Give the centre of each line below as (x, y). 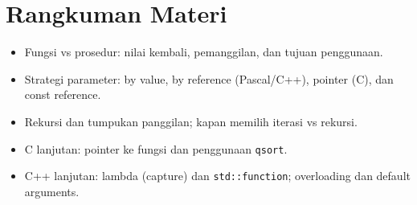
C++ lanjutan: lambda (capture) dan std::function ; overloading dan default (217, 176)
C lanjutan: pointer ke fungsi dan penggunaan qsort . (156, 148)
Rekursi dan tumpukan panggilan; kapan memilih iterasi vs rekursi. (191, 121)
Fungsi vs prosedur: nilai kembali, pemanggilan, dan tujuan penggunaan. (204, 52)
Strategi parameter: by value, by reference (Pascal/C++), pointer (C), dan (209, 78)
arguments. (52, 191)
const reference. (63, 94)
